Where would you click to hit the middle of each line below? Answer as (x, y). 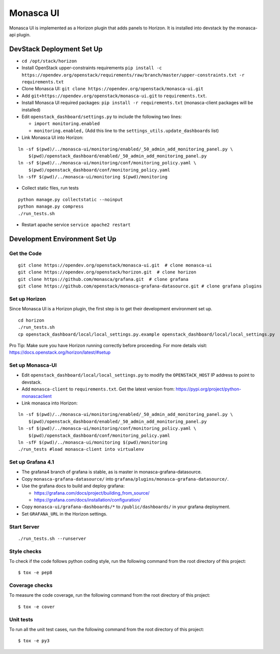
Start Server (24, 526)
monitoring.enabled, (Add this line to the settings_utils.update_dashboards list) (126, 131)
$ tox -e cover (37, 607)
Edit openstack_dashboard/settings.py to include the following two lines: (102, 117)
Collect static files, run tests (50, 188)
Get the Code (25, 253)
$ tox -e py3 (34, 641)
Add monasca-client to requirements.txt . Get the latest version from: (98, 389)
